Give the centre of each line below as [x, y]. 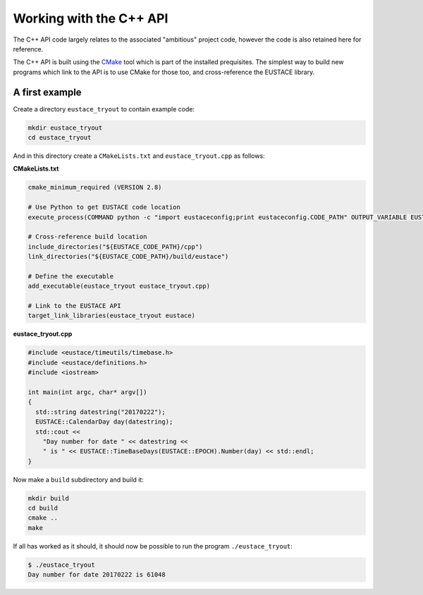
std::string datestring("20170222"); [100, 412]
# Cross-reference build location [87, 237]
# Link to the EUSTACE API [74, 306]
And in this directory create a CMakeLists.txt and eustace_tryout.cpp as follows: [139, 156]
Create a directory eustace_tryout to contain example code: [104, 109]
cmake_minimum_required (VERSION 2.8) [95, 188]
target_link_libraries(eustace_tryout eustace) [111, 316]
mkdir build [49, 498]
